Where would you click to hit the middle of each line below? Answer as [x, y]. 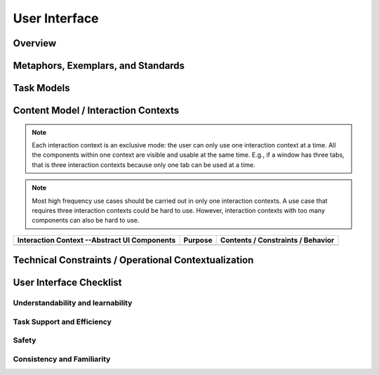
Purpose [198, 240]
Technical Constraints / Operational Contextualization [133, 260]
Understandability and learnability [73, 303]
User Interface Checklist [67, 283]
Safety [25, 341]
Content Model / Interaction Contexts [96, 111]
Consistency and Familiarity [62, 359]
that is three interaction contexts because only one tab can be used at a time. [144, 164]
